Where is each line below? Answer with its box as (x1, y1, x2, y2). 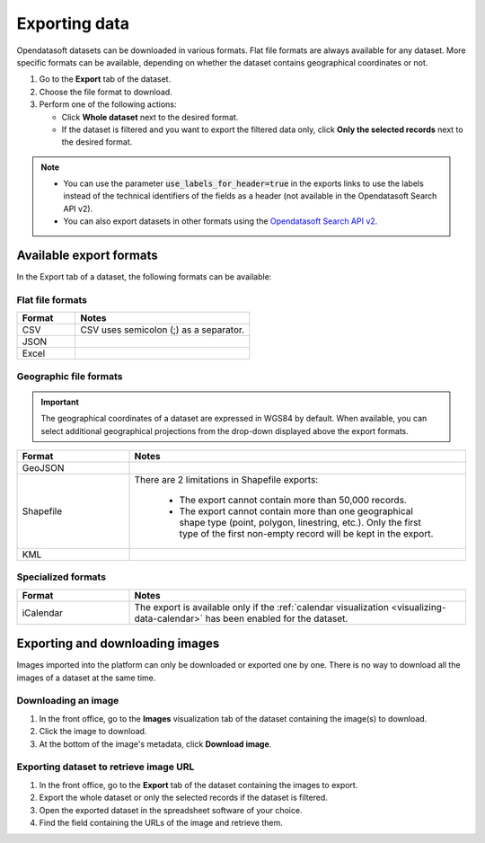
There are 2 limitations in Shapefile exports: (134, 474, 319, 486)
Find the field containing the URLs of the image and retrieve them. (39, 817, 283, 828)
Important (40, 396, 80, 407)
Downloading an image (16, 695, 119, 707)
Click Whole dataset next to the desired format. (61, 111, 239, 122)
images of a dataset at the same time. (16, 672, 156, 683)
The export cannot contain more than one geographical (179, 505, 413, 518)
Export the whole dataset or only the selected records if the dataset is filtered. (39, 792, 328, 803)
